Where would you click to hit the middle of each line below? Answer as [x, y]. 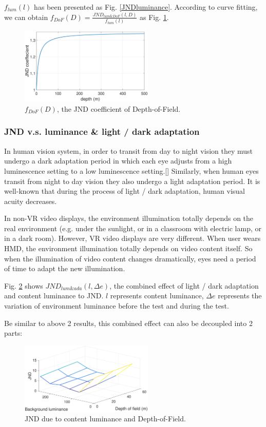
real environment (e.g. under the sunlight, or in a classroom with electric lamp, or [133, 228]
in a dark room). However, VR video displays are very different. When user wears [132, 238]
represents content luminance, [157, 296]
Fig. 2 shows [24, 285]
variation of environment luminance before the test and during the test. [117, 306]
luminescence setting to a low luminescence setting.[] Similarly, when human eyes [131, 170]
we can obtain [26, 17]
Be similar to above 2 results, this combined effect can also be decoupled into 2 [128, 323]
